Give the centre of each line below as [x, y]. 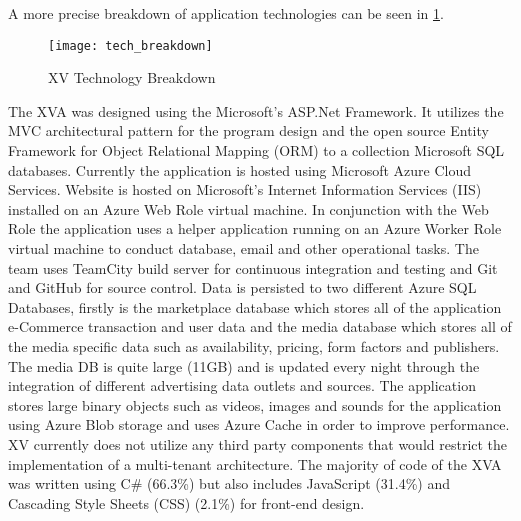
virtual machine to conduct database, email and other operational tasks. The [243, 248]
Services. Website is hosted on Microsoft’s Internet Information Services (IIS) [245, 189]
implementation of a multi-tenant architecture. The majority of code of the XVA [255, 463]
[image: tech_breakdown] [130, 45]
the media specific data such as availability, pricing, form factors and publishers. [254, 345]
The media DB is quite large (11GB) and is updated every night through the [244, 365]
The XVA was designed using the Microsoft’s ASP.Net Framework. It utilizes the [256, 110]
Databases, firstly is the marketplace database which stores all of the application [255, 306]
